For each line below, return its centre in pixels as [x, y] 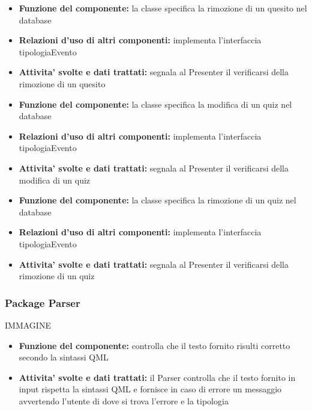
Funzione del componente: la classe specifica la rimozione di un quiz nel [157, 200]
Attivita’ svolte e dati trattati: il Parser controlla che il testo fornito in [157, 377]
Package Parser [43, 302]
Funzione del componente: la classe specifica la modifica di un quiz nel [155, 104]
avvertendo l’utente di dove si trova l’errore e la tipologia [124, 400]
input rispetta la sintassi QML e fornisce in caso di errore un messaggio [150, 389]
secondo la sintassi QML [64, 357]
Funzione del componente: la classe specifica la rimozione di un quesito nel [163, 8]
